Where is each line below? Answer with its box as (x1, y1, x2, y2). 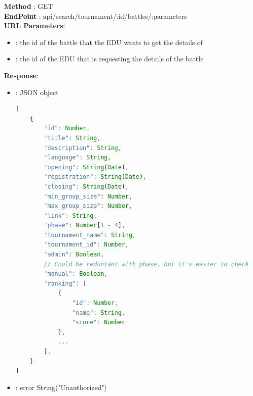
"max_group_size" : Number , (44, 202, 133, 210)
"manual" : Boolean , (44, 270, 108, 278)
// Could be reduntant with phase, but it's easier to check (44, 260, 249, 268)
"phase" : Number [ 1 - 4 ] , (44, 222, 125, 229)
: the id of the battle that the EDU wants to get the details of (15, 37, 203, 47)
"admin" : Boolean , (44, 251, 104, 258)
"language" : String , (44, 154, 111, 161)
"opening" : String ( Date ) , (44, 163, 129, 171)
